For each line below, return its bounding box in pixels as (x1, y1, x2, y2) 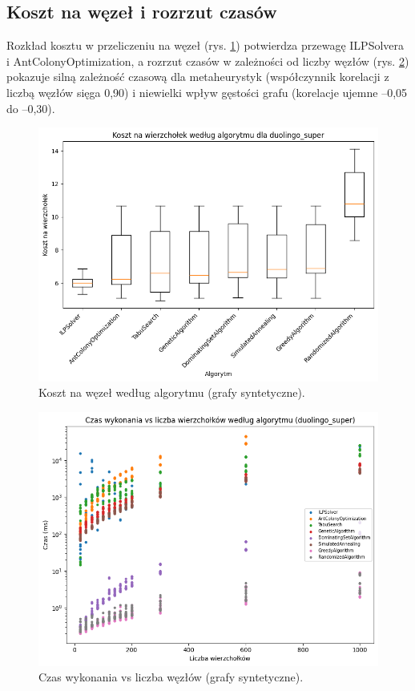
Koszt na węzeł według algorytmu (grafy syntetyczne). (38, 384, 305, 401)
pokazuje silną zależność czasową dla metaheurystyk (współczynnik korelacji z (6, 68, 389, 85)
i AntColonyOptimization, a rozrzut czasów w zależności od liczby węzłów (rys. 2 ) (6, 52, 409, 69)
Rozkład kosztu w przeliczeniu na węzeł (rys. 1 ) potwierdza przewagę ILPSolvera (6, 37, 405, 54)
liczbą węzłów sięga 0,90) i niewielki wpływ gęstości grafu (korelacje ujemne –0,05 (6, 83, 408, 100)
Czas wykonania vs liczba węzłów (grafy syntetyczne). (38, 669, 304, 685)
